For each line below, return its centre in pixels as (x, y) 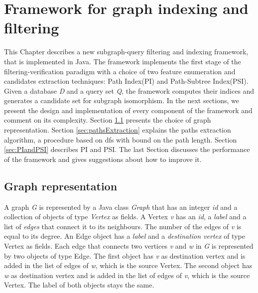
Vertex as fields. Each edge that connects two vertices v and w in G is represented (129, 246)
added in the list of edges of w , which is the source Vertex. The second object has (128, 265)
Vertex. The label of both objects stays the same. (79, 285)
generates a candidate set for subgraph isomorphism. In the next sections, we (122, 100)
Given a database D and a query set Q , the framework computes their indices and (129, 90)
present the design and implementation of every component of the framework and (128, 110)
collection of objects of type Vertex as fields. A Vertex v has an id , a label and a (125, 217)
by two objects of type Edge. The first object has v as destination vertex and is (125, 255)
